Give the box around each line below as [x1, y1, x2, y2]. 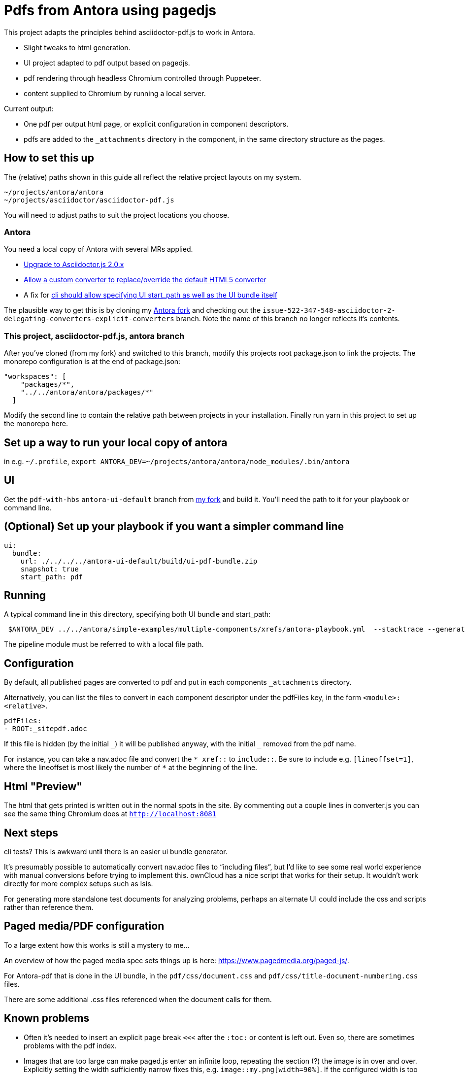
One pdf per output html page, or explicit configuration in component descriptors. [24, 119, 289, 128]
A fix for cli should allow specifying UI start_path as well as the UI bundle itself [24, 291, 277, 300]
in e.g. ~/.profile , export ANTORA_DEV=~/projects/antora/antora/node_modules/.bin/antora [4, 457, 350, 466]
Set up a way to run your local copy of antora [4, 436, 228, 449]
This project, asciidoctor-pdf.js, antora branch [4, 331, 185, 341]
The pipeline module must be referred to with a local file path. [4, 640, 204, 649]
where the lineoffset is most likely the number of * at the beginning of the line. [4, 763, 258, 772]
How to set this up [4, 152, 94, 165]
